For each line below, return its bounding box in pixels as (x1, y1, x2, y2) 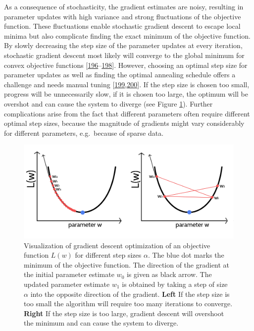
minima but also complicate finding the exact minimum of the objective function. (4, 30, 251, 41)
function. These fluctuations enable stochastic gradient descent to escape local (4, 21, 241, 31)
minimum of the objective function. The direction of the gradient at (24, 259, 230, 270)
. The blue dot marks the (148, 250, 224, 260)
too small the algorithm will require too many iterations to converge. (24, 298, 233, 309)
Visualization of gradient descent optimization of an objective (24, 240, 210, 250)
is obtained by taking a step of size (122, 278, 228, 289)
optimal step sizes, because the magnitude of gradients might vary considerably (4, 118, 245, 128)
